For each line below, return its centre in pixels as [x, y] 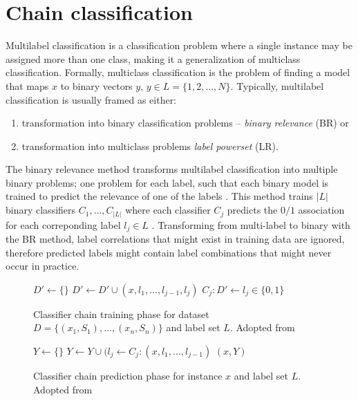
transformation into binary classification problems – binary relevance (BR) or [185, 123]
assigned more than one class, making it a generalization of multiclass [153, 58]
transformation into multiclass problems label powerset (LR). [150, 146]
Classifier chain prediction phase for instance [128, 375]
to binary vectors [96, 85]
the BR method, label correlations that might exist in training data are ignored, [175, 239]
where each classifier [168, 210]
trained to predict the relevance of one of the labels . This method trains [159, 196]
